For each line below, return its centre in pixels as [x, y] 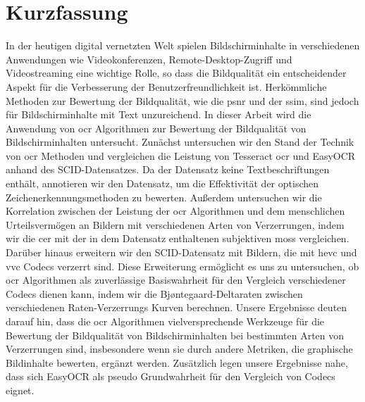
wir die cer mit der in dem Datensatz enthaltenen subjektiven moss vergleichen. [178, 238]
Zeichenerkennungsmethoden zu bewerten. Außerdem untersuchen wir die [164, 197]
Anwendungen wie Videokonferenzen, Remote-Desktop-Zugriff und [149, 59]
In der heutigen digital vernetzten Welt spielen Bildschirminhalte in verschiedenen [183, 45]
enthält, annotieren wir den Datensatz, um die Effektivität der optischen [162, 183]
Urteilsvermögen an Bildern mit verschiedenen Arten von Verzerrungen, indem [175, 224]
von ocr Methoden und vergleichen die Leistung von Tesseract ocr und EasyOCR [181, 155]
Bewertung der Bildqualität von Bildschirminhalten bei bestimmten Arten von [175, 335]
